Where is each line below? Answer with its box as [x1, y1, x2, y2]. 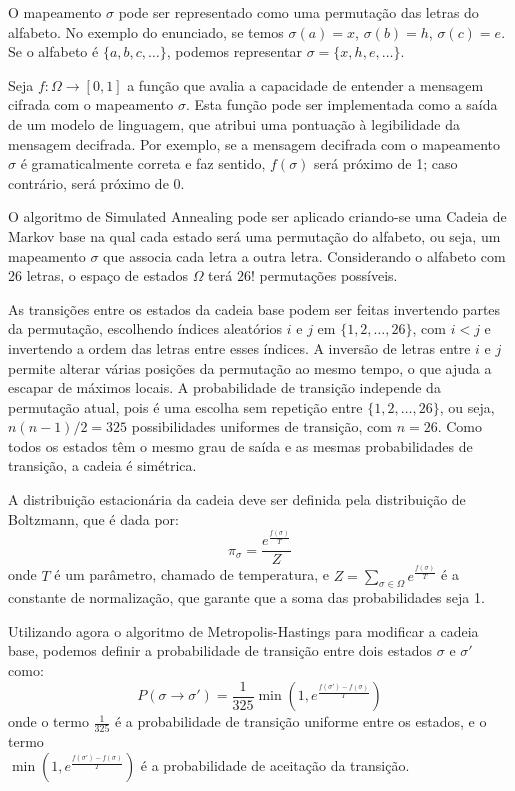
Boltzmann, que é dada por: [8, 508, 179, 529]
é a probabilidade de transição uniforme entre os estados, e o [114, 711, 487, 732]
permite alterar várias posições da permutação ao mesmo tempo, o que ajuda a [8, 357, 492, 378]
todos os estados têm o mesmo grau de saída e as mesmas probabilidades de [8, 435, 473, 456]
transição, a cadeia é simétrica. [8, 455, 197, 476]
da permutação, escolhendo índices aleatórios [8, 318, 283, 339]
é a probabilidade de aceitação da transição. [140, 755, 410, 776]
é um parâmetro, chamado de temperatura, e [54, 564, 329, 585]
